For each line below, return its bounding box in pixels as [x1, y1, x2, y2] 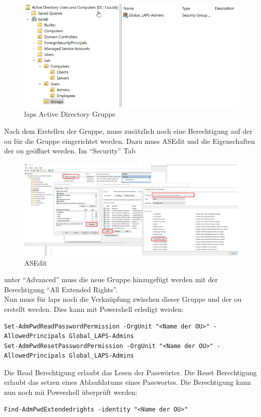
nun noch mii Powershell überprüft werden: [4, 387, 138, 397]
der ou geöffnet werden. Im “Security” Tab [4, 145, 136, 156]
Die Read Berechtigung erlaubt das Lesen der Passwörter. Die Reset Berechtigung [4, 367, 257, 377]
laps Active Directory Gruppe [24, 109, 116, 119]
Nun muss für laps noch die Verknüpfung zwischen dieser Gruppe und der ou [4, 294, 242, 304]
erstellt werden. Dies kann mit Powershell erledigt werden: [4, 303, 184, 314]
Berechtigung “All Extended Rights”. [4, 284, 118, 294]
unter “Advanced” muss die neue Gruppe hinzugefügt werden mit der [4, 274, 218, 285]
